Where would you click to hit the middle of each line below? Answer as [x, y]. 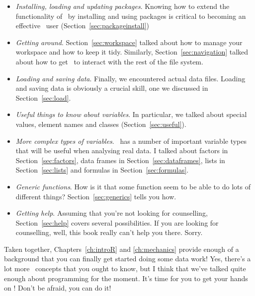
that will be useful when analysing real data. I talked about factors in [122, 150]
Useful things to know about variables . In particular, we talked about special [131, 114]
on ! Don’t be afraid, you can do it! [58, 288]
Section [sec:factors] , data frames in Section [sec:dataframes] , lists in [120, 160]
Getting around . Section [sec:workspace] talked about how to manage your [129, 42]
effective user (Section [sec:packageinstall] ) [82, 26]
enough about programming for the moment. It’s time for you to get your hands [126, 278]
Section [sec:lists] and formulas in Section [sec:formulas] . [102, 170]
